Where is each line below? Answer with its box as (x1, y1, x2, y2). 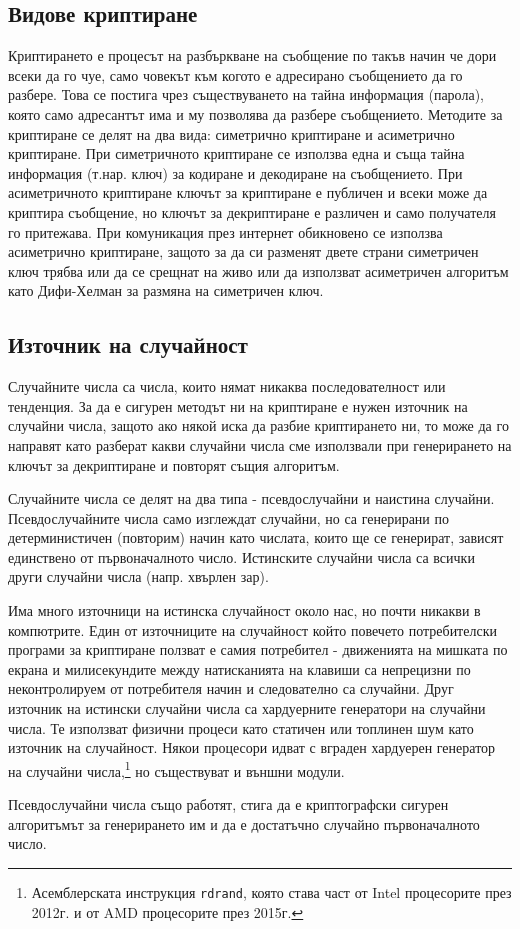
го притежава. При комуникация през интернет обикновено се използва (8, 221, 443, 242)
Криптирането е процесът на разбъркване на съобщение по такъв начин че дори (8, 45, 497, 66)
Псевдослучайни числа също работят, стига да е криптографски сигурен (8, 794, 449, 815)
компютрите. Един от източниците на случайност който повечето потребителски (8, 619, 497, 640)
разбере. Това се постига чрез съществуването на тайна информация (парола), (8, 84, 484, 105)
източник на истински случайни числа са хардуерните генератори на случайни (8, 698, 486, 719)
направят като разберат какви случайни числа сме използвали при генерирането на (8, 434, 512, 455)
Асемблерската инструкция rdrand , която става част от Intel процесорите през (31, 881, 512, 902)
